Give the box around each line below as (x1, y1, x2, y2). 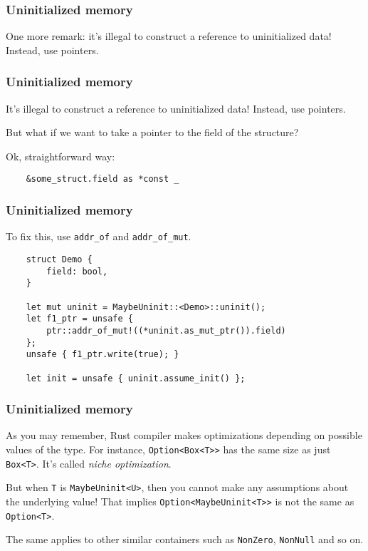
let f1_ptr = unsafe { (26, 314, 133, 324)
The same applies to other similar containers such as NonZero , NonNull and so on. (6, 532, 364, 547)
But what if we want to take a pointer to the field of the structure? (6, 125, 299, 140)
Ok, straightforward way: (6, 148, 115, 163)
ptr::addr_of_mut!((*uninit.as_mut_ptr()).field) (46, 325, 286, 336)
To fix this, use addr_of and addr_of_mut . (6, 229, 191, 244)
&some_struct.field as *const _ (26, 174, 179, 185)
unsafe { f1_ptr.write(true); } (26, 349, 179, 360)
